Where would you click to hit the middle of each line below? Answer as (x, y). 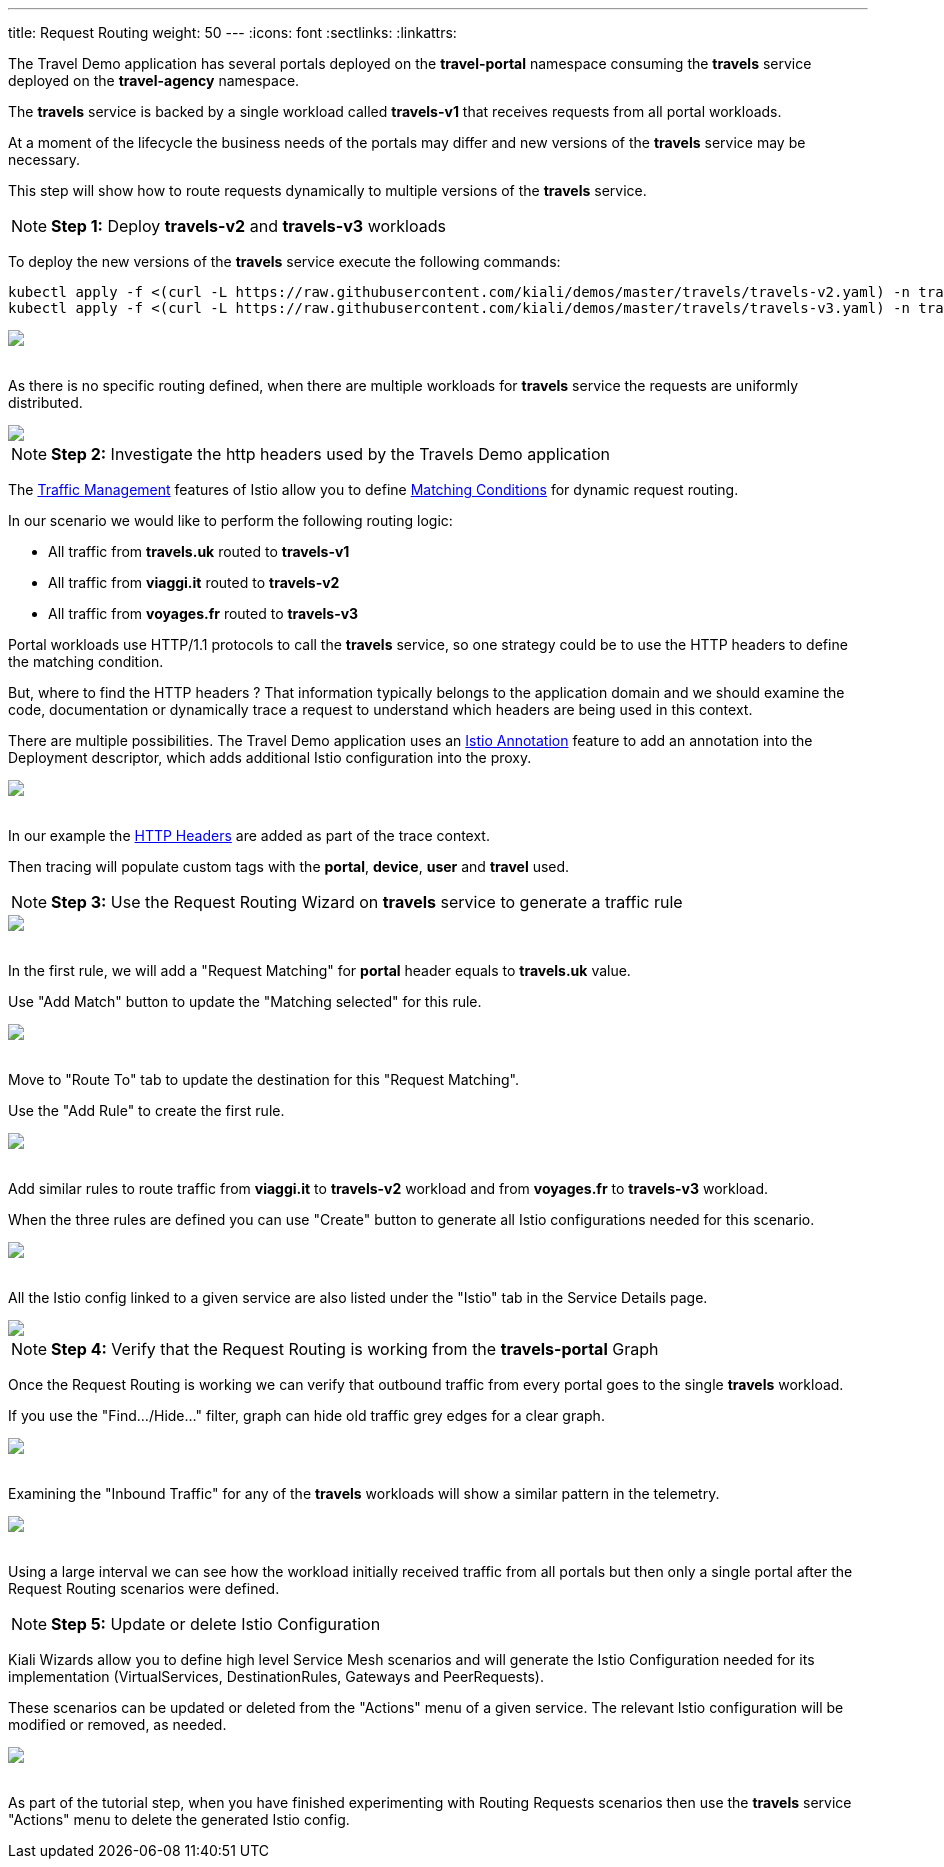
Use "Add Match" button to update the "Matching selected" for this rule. (245, 1001)
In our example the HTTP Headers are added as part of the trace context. (249, 835)
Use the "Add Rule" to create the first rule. (146, 1110)
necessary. (44, 159)
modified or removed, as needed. (117, 1724)
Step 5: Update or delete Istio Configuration (216, 1624)
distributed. (45, 402)
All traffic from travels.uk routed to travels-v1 (199, 551)
